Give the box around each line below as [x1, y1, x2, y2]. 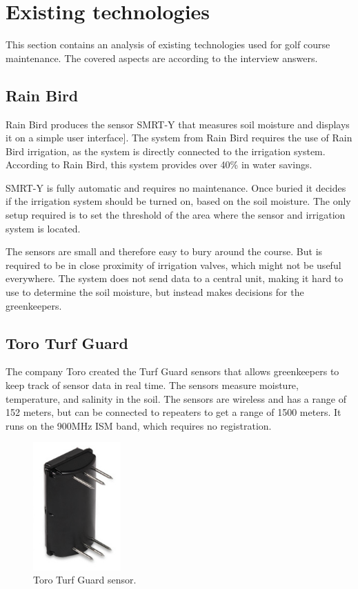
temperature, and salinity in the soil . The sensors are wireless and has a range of [6, 391, 346, 406]
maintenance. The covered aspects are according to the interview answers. [6, 50, 318, 65]
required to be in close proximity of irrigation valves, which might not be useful [6, 257, 341, 272]
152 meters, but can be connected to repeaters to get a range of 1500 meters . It [6, 405, 341, 419]
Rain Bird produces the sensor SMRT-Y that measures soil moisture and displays [6, 117, 350, 131]
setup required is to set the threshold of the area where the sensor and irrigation [6, 208, 346, 222]
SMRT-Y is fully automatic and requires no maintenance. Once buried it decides [6, 180, 346, 194]
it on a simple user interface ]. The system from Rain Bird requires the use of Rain [6, 130, 352, 145]
